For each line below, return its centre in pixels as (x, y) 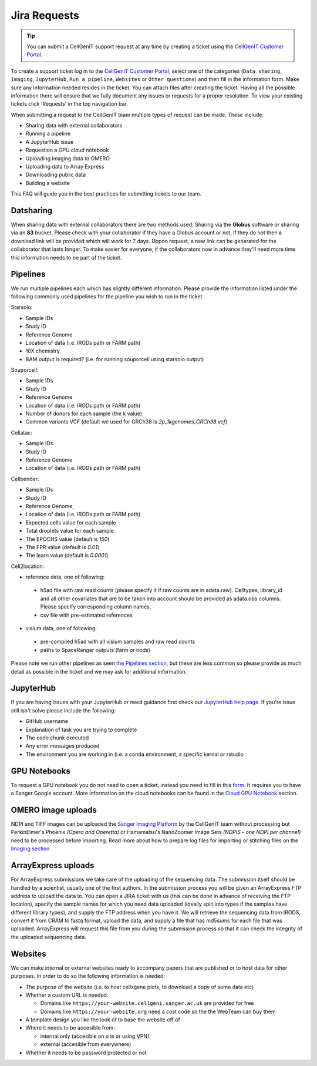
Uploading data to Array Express (65, 167)
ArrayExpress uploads (53, 865)
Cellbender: (25, 479)
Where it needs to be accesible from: (70, 1028)
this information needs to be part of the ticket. (66, 257)
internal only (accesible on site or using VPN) (95, 1036)
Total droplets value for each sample (70, 531)
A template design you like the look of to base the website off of (103, 1020)
